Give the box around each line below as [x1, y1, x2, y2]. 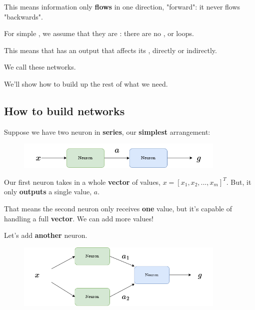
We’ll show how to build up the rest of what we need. [4, 78, 168, 89]
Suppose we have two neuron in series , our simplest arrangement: [4, 126, 210, 137]
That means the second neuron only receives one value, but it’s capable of [4, 203, 232, 213]
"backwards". [4, 11, 43, 22]
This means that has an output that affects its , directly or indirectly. [4, 45, 217, 55]
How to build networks [4, 103, 125, 118]
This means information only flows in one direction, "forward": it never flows [4, 2, 240, 12]
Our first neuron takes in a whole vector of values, [4, 176, 161, 187]
